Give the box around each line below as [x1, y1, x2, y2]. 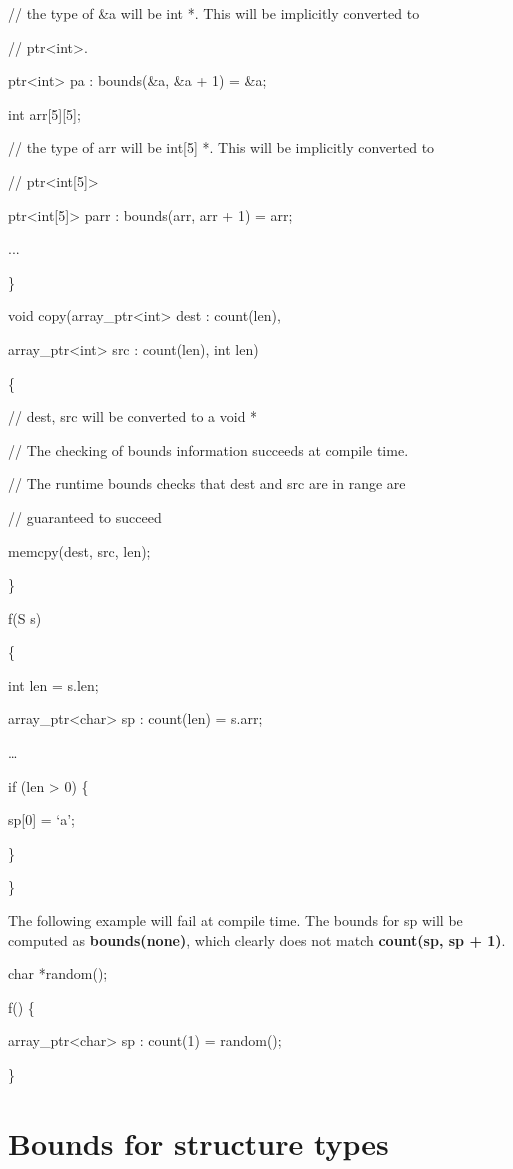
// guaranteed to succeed [8, 506, 162, 527]
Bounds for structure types [8, 1122, 389, 1163]
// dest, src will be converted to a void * [8, 406, 258, 427]
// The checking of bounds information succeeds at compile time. [8, 439, 409, 460]
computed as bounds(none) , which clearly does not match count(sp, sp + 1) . [8, 929, 506, 950]
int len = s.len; [8, 674, 99, 695]
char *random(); [8, 963, 108, 984]
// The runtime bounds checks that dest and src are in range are [8, 473, 406, 494]
